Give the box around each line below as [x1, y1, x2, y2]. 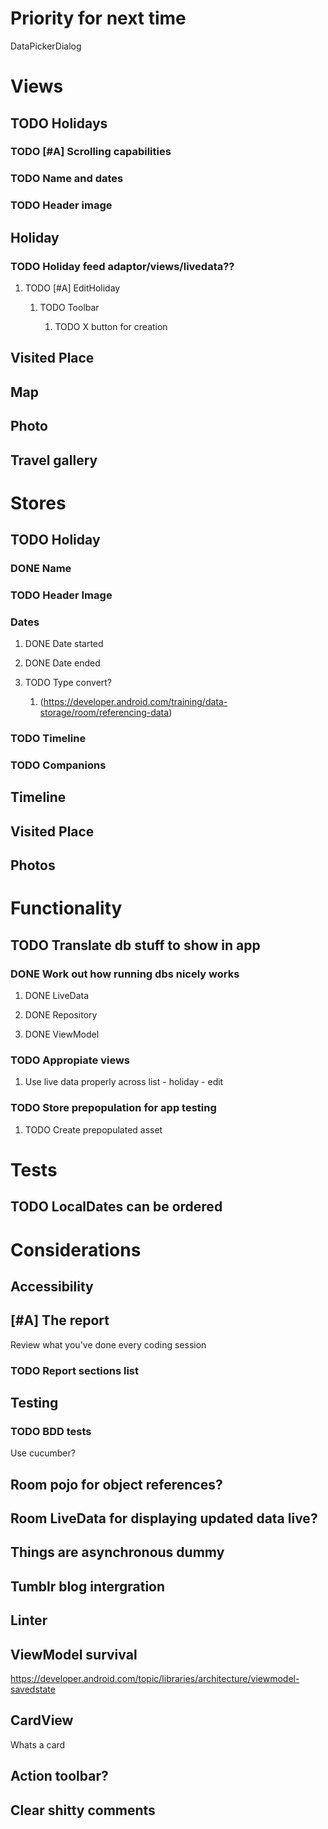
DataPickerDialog [10, 40, 82, 52]
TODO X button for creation [54, 320, 168, 332]
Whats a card [10, 1738, 66, 1751]
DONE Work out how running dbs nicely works [10, 967, 240, 981]
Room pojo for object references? [10, 1476, 223, 1493]
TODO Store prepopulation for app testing [10, 1101, 217, 1115]
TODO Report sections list [10, 1363, 140, 1377]
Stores [10, 492, 67, 514]
